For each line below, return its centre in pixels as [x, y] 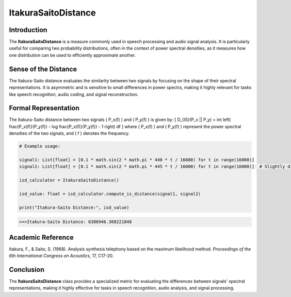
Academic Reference [41, 237]
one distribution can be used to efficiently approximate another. [72, 55]
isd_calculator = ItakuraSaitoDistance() [69, 180]
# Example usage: [40, 146]
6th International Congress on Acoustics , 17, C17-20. [61, 256]
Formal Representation [44, 108]
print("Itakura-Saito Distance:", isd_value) [74, 207]
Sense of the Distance [43, 69]
